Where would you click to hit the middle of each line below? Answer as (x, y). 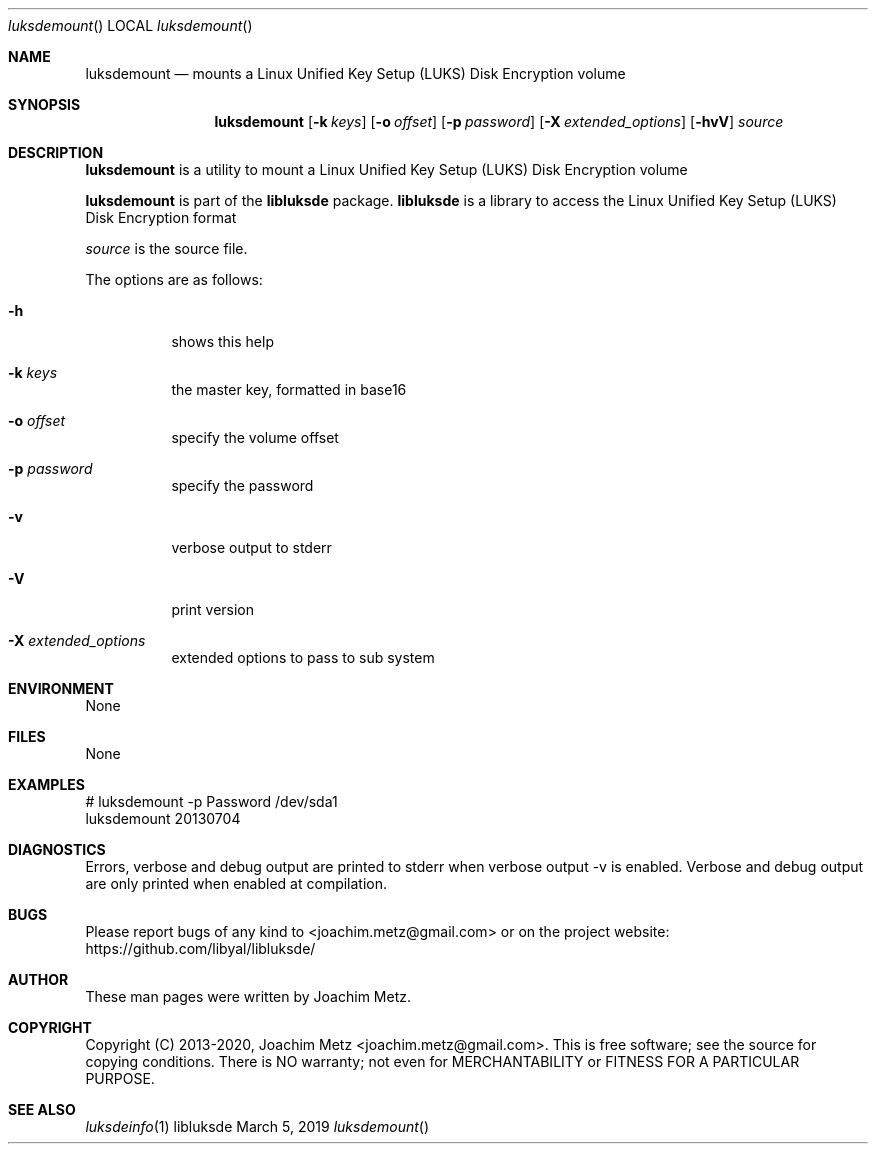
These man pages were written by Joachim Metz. (248, 996)
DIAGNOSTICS (57, 849)
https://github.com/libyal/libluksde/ (200, 948)
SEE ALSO (42, 1109)
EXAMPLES (46, 784)
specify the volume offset (255, 437)
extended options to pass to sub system (303, 657)
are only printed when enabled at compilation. (236, 883)
